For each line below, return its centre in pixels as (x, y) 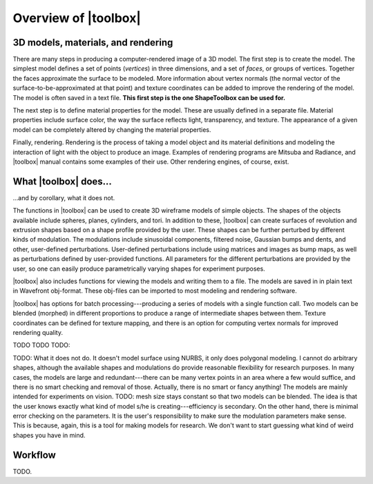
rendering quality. (38, 332)
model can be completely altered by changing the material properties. (112, 129)
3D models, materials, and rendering (93, 42)
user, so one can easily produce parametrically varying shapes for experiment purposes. (139, 269)
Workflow (35, 455)
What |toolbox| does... (62, 181)
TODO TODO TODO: (41, 345)
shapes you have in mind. (49, 435)
